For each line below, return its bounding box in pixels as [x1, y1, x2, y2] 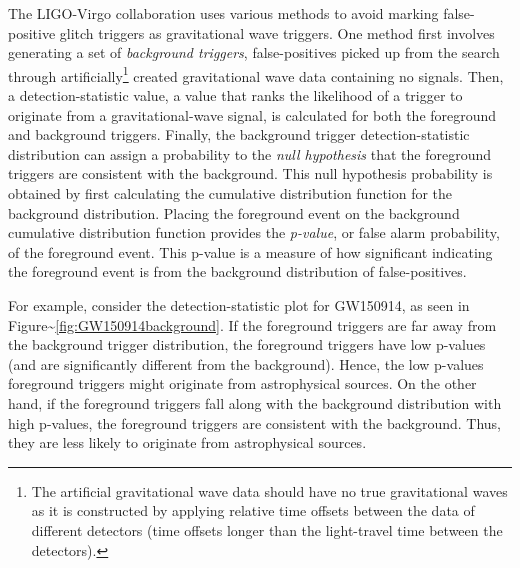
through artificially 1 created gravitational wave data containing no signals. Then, [8, 62, 504, 86]
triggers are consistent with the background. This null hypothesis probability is [8, 163, 493, 184]
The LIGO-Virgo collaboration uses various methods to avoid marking [8, 3, 439, 23]
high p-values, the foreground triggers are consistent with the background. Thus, [8, 412, 501, 433]
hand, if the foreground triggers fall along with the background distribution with [8, 392, 502, 413]
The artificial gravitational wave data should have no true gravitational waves [31, 480, 508, 501]
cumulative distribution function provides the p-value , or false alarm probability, [8, 222, 500, 243]
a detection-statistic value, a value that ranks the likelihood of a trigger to [8, 85, 463, 106]
